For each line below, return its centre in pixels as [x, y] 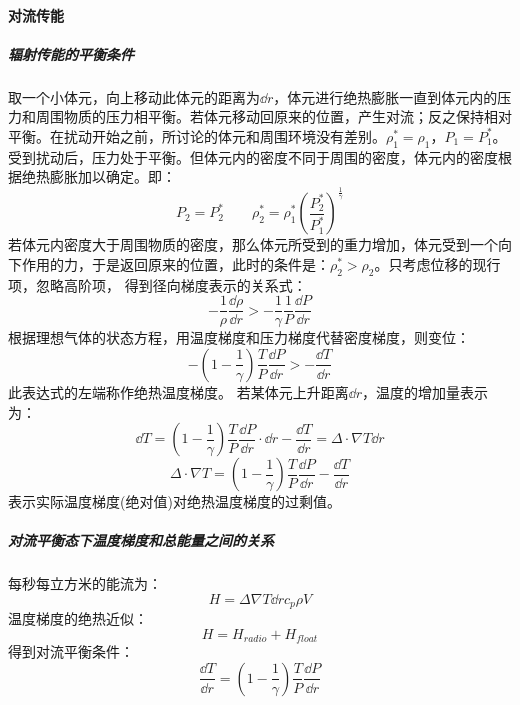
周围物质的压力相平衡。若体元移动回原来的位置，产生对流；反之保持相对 [273, 116]
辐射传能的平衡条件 [71, 53]
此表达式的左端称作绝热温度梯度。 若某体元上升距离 [178, 391]
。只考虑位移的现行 [437, 263]
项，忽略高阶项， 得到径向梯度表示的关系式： [157, 284]
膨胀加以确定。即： [112, 176]
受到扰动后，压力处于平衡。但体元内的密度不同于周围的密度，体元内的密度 [253, 156]
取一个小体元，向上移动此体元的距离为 [134, 96]
